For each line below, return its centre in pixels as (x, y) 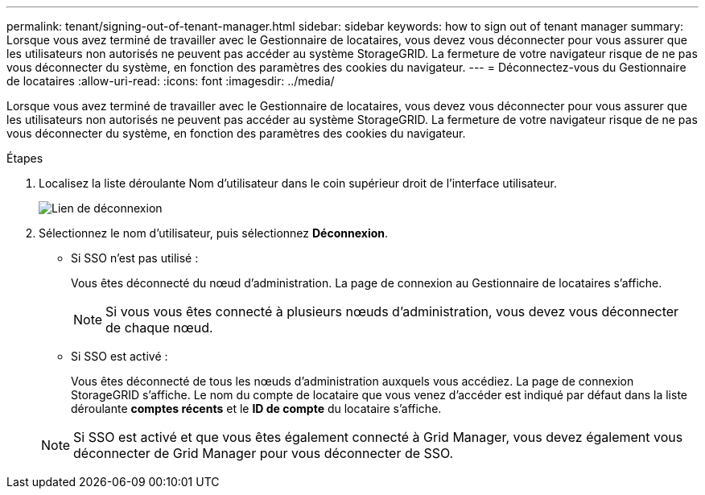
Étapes (25, 158)
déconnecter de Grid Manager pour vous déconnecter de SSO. (264, 453)
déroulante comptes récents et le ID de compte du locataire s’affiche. (256, 408)
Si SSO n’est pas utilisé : (135, 258)
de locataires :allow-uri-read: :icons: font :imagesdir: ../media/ (171, 81)
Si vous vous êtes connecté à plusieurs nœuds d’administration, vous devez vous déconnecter (392, 311)
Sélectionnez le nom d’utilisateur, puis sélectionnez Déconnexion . (214, 233)
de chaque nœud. (159, 328)
